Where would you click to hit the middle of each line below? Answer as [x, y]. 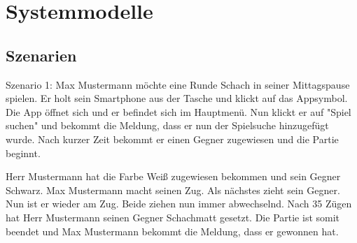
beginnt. [23, 153]
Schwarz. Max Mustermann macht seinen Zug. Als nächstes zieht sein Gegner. [173, 190]
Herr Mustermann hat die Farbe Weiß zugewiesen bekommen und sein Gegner [173, 176]
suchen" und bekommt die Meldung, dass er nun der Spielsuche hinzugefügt [167, 125]
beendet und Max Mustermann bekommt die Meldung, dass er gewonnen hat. [172, 231]
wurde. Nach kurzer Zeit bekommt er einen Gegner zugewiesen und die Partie [172, 139]
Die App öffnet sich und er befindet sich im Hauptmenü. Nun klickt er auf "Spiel [178, 111]
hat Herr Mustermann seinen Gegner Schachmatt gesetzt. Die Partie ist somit [173, 217]
